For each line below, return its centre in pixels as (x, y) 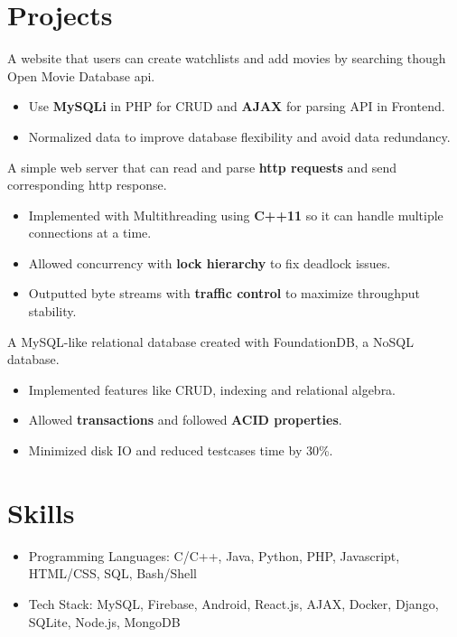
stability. (52, 311)
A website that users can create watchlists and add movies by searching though (227, 58)
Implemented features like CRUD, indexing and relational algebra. (212, 389)
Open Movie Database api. (81, 75)
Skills (41, 512)
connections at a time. (90, 233)
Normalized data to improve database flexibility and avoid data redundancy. (239, 136)
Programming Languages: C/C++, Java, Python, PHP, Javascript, (214, 555)
